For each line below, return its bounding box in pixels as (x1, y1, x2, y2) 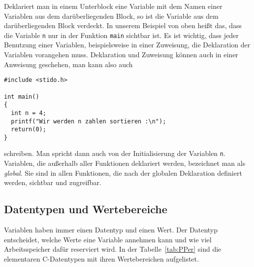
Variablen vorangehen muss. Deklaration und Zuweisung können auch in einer (4, 49, 238, 60)
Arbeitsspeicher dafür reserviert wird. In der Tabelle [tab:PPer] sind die (4, 244, 222, 254)
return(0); (11, 126, 46, 133)
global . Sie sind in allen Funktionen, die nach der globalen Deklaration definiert (4, 167, 242, 178)
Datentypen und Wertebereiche (4, 201, 167, 217)
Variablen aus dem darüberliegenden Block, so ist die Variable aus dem (4, 10, 219, 21)
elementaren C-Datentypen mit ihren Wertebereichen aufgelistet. (4, 253, 199, 264)
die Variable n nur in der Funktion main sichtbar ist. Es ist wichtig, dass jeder (4, 30, 239, 40)
